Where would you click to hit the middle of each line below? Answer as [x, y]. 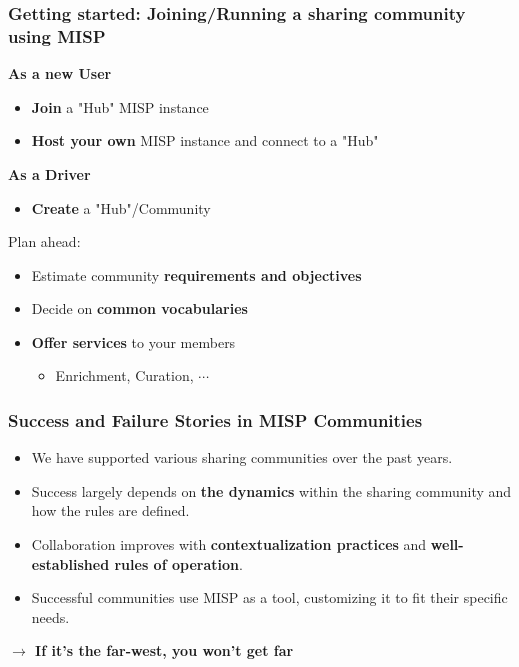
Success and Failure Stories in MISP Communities [215, 420]
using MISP [57, 35]
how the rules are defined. [110, 510]
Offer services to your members [133, 341]
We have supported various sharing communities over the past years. [242, 457]
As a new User [60, 73]
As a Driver [49, 173]
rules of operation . [178, 563]
